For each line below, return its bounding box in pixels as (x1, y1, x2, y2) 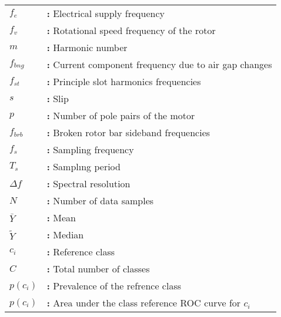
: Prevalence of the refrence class (46, 279, 182, 292)
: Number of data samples (46, 194, 154, 207)
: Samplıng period (46, 160, 121, 173)
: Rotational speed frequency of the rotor (46, 23, 216, 37)
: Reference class (46, 245, 115, 258)
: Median (46, 228, 84, 241)
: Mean (46, 211, 76, 224)
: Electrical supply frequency (46, 6, 165, 20)
